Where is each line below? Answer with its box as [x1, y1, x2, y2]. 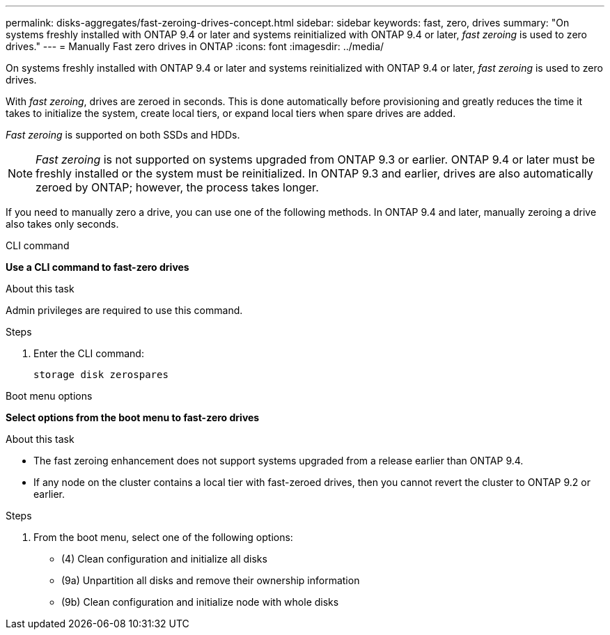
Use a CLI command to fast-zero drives [6, 261, 189, 273]
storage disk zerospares [33, 369, 169, 380]
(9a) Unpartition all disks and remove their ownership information [61, 574, 360, 586]
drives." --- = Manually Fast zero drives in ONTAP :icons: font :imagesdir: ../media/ [6, 40, 384, 52]
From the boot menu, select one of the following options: [33, 531, 293, 543]
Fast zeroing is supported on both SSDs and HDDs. [6, 129, 240, 141]
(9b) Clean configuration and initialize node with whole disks [61, 596, 339, 608]
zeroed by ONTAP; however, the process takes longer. [36, 180, 319, 194]
